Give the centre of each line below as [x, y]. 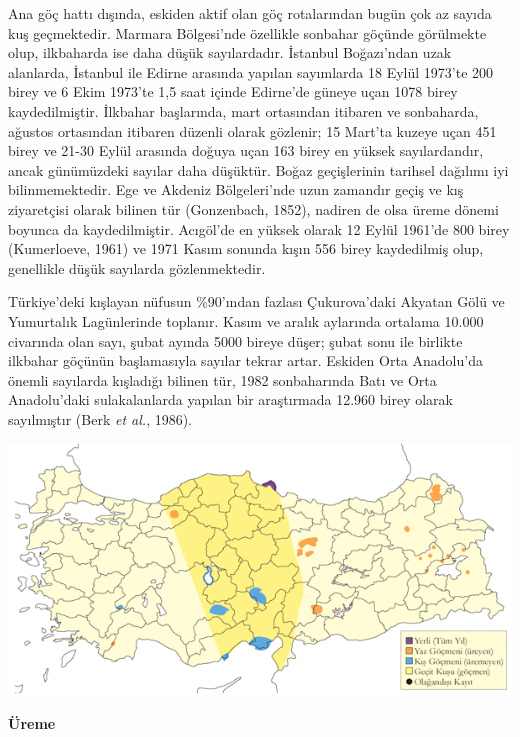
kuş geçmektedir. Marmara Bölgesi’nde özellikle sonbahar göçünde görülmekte [247, 32]
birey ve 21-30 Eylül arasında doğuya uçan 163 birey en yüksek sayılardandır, [246, 150]
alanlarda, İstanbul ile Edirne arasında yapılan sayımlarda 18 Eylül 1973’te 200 [251, 71]
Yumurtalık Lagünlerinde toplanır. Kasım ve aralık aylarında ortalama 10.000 [246, 320]
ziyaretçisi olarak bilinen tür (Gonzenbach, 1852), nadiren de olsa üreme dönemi [253, 208]
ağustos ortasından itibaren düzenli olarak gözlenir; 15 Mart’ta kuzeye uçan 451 [252, 130]
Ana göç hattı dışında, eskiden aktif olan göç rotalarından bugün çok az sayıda [250, 13]
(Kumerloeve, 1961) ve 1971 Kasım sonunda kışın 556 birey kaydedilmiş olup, [246, 248]
